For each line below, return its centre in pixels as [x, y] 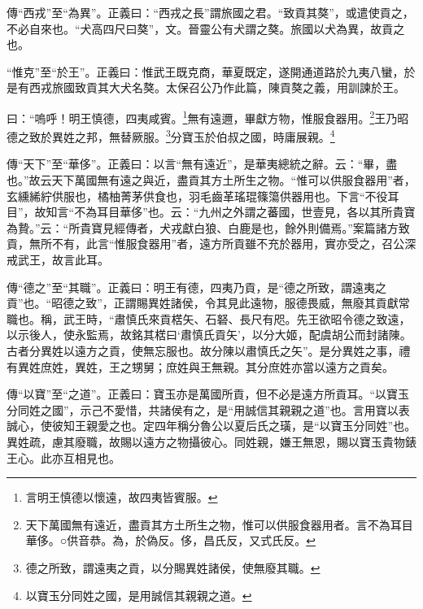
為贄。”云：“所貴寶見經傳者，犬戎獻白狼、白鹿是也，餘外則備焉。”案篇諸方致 [208, 227]
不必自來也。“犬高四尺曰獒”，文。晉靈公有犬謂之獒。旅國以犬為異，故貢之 [206, 28]
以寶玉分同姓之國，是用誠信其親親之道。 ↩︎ [139, 595]
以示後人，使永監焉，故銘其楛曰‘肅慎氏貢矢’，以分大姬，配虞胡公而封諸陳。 [209, 335]
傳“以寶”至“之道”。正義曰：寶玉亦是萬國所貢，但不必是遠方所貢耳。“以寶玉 [208, 394]
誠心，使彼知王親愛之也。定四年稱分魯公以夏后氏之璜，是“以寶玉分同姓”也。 [211, 426]
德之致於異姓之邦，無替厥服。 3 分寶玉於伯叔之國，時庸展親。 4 [171, 135]
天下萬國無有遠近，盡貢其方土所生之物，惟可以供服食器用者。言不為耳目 [219, 524]
